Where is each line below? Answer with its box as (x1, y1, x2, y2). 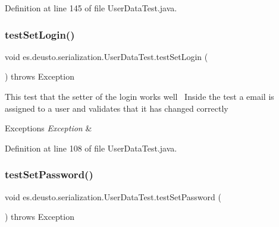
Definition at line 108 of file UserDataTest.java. (5, 141, 177, 154)
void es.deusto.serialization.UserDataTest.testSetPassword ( (5, 190, 221, 203)
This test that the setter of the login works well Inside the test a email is (5, 90, 274, 102)
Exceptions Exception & (5, 122, 92, 134)
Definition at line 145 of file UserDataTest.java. (5, 2, 177, 14)
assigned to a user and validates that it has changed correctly (5, 102, 228, 114)
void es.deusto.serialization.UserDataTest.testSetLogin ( (5, 50, 208, 62)
